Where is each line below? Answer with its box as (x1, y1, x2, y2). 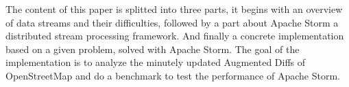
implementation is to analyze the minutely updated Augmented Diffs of (5, 55, 306, 69)
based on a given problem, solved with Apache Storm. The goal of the (5, 41, 300, 56)
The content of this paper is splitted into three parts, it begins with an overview (5, 2, 343, 16)
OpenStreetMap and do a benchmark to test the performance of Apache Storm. (5, 68, 340, 82)
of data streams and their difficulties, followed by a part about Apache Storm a (5, 15, 339, 29)
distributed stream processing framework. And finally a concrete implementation (5, 29, 344, 43)
